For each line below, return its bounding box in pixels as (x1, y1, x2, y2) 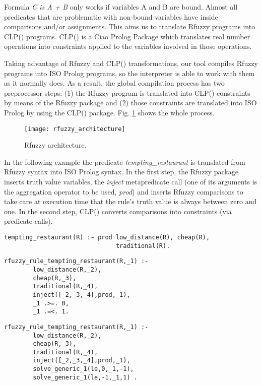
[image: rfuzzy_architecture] (24, 125, 125, 133)
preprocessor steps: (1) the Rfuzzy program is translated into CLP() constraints (4, 87, 250, 98)
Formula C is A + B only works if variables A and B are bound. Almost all (4, 2, 238, 12)
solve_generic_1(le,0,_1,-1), (33, 365, 134, 373)
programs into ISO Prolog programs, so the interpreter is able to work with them (4, 68, 255, 78)
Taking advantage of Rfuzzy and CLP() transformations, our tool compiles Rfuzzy (4, 57, 258, 68)
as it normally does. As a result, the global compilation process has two (4, 78, 225, 88)
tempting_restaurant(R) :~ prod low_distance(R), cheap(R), (4, 233, 210, 241)
